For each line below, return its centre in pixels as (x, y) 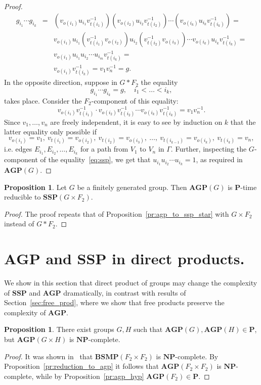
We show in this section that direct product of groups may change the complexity (131, 282)
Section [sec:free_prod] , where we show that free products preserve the (114, 302)
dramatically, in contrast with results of (125, 292)
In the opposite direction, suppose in (61, 82)
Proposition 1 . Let (36, 187)
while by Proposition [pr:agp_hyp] (90, 376)
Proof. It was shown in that (49, 356)
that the (243, 122)
